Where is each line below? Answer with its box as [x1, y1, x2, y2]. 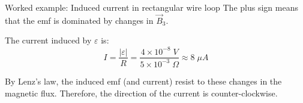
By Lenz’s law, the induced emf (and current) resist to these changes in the [5, 74, 282, 87]
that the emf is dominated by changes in [5, 14, 154, 26]
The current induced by [5, 34, 92, 46]
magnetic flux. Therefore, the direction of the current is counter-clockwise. [5, 86, 278, 99]
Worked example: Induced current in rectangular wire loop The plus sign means [5, 1, 298, 13]
